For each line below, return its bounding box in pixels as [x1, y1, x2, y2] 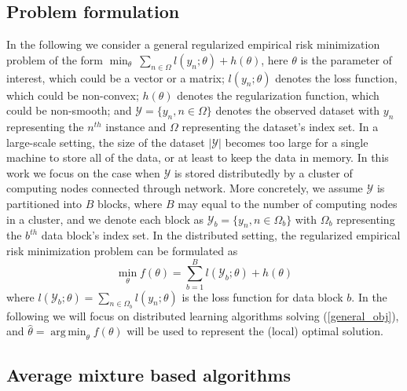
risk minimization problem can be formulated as [6, 242, 238, 258]
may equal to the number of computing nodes [178, 195, 398, 211]
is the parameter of [300, 51, 392, 68]
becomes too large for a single [225, 133, 368, 150]
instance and [105, 118, 167, 134]
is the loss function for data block [181, 288, 343, 305]
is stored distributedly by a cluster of [174, 164, 353, 181]
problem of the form [6, 51, 103, 68]
